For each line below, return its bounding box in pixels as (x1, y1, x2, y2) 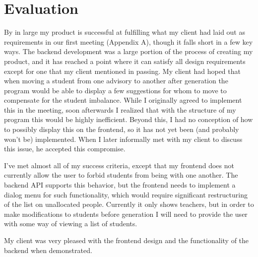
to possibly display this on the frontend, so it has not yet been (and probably (4, 124, 239, 134)
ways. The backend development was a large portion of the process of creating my (4, 46, 253, 57)
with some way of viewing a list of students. (4, 218, 137, 229)
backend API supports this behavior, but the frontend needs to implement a (4, 180, 236, 190)
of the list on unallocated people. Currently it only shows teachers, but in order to (4, 199, 254, 209)
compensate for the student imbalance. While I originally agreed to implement (4, 95, 242, 105)
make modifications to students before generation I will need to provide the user (4, 208, 248, 219)
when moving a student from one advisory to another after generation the (4, 75, 228, 86)
